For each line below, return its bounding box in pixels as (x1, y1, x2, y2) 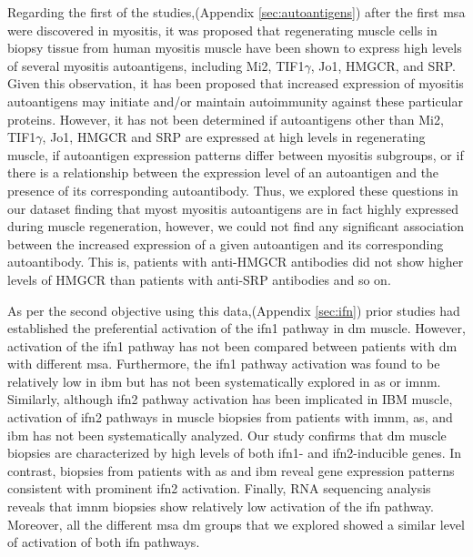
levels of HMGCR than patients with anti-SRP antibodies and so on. (7, 269, 391, 289)
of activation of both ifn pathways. (7, 532, 200, 552)
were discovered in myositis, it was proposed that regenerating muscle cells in (7, 20, 438, 39)
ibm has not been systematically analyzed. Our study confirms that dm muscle (7, 425, 447, 444)
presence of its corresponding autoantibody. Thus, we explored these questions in (7, 180, 458, 199)
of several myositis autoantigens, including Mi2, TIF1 (7, 56, 305, 75)
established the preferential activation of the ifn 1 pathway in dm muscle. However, (7, 319, 466, 338)
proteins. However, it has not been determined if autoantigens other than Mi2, (7, 109, 444, 128)
